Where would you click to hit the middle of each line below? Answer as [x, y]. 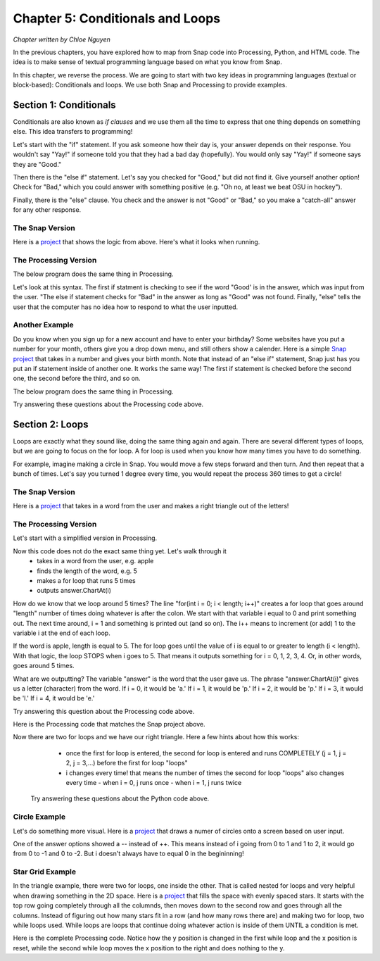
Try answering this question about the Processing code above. [104, 711]
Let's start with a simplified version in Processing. [85, 538]
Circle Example [39, 817]
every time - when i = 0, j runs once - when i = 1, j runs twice [154, 783]
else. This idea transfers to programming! [73, 132]
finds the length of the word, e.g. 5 [87, 571]
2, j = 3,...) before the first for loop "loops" [127, 763]
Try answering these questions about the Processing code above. [108, 404]
